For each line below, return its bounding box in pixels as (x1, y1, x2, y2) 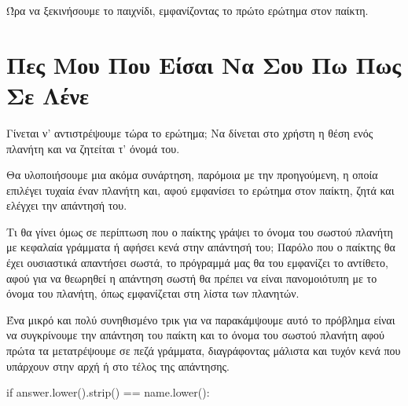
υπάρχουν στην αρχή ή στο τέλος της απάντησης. (6, 357, 230, 374)
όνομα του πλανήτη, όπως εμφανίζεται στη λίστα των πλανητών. (6, 285, 300, 302)
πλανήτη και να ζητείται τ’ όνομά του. (6, 140, 180, 156)
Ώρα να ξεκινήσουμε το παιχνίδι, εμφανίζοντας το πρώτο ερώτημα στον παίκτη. (6, 2, 369, 18)
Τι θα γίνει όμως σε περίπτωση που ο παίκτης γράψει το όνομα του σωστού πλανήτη (6, 223, 393, 240)
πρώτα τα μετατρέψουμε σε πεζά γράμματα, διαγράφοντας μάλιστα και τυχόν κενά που (6, 342, 401, 359)
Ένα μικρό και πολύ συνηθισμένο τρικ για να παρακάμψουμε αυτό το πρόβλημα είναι (6, 311, 395, 327)
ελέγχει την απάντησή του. (6, 197, 127, 214)
